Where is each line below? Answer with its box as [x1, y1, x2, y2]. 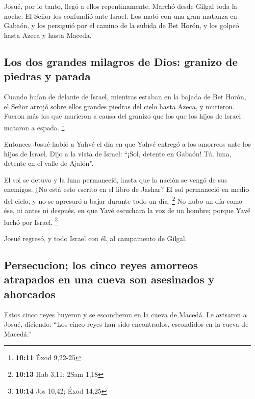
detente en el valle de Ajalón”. [4, 158, 94, 168]
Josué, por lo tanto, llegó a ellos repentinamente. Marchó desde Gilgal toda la [4, 1, 237, 11]
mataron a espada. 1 [4, 121, 65, 132]
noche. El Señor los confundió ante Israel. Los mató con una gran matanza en [4, 10, 237, 21]
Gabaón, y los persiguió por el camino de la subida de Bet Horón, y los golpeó [4, 20, 239, 31]
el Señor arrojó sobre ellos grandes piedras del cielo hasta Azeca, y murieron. [4, 101, 235, 111]
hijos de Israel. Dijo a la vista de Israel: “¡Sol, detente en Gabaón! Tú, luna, [4, 148, 231, 158]
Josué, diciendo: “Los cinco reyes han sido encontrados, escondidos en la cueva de [4, 319, 249, 329]
